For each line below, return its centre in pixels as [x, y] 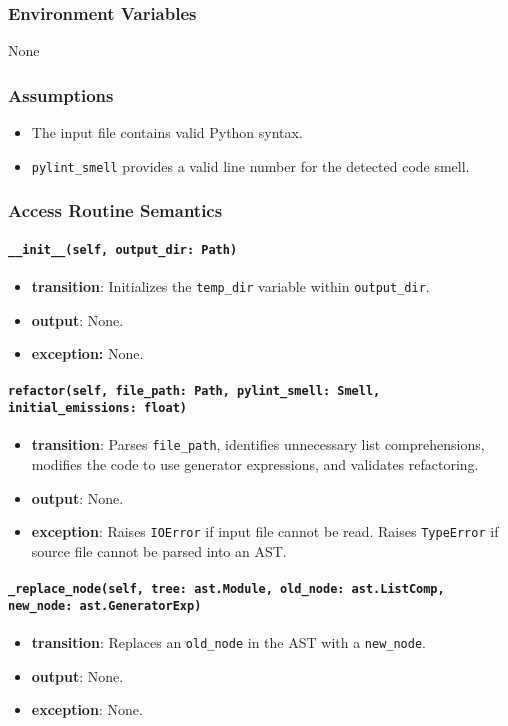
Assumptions [61, 94]
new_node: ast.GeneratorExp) [105, 605]
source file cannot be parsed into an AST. [159, 550]
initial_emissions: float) [97, 408]
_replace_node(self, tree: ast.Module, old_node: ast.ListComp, [226, 589]
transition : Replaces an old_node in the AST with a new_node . [229, 641]
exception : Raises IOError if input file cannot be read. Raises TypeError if [265, 531]
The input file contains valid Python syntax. [167, 132]
